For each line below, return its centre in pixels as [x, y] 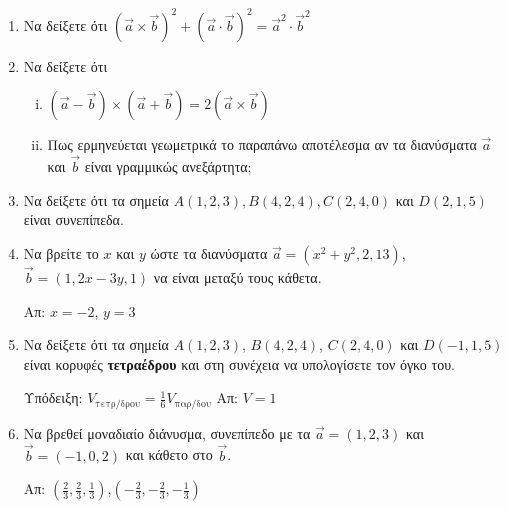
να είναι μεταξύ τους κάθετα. [237, 276]
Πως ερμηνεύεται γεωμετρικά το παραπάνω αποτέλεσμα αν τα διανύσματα [262, 144]
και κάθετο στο [169, 454]
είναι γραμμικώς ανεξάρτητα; [168, 165]
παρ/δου [193, 403]
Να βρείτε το [61, 252]
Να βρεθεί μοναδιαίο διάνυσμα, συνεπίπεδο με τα [167, 432]
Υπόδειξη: [53, 397]
